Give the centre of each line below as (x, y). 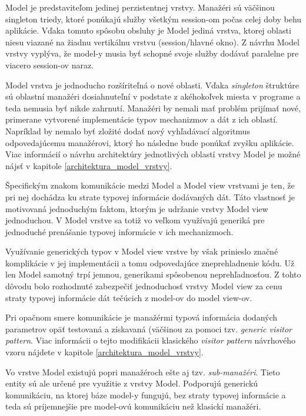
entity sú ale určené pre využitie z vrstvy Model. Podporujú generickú (132, 383)
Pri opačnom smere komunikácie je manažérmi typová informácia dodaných (142, 317)
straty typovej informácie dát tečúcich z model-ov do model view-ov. (129, 297)
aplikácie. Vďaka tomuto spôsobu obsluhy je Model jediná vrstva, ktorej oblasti (148, 30)
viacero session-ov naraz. (50, 65)
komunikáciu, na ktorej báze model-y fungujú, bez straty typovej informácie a (146, 394)
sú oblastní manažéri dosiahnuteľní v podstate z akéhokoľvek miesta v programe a (153, 96)
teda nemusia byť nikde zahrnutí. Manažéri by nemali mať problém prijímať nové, (153, 108)
